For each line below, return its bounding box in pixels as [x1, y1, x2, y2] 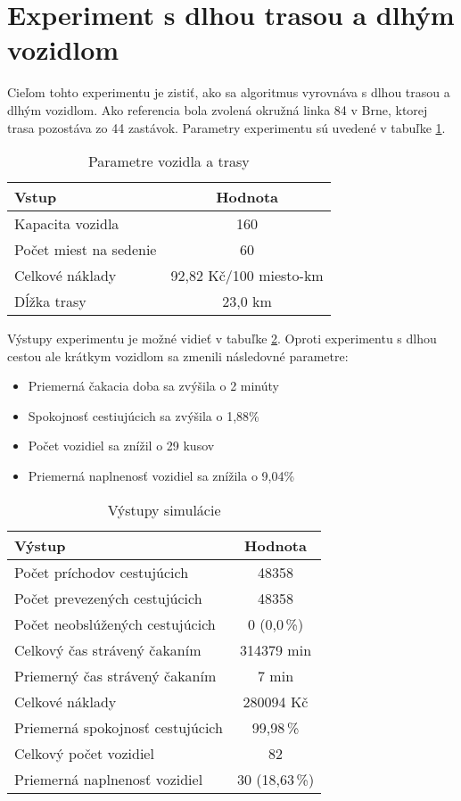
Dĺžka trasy [14, 291, 86, 312]
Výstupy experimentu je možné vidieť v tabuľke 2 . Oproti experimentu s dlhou [7, 329, 437, 348]
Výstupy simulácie [107, 499, 221, 520]
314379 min [240, 639, 312, 660]
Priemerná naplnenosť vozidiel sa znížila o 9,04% [28, 467, 295, 485]
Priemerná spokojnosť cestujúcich [14, 716, 223, 738]
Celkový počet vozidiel [14, 742, 154, 764]
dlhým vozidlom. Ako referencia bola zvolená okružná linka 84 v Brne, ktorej [7, 100, 428, 119]
